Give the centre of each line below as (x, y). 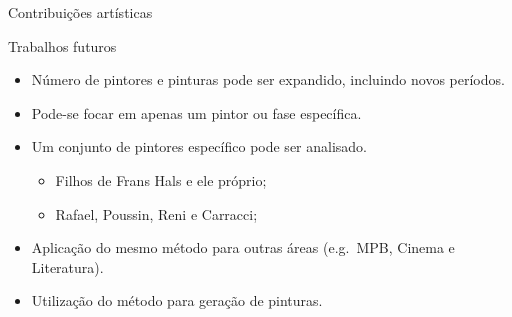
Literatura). (67, 266)
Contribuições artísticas (80, 12)
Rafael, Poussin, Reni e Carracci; (156, 213)
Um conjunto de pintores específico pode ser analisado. (199, 146)
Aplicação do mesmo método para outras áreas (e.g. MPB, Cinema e (243, 247)
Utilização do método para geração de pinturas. (177, 300)
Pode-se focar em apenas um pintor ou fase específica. (196, 112)
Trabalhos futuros (62, 45)
